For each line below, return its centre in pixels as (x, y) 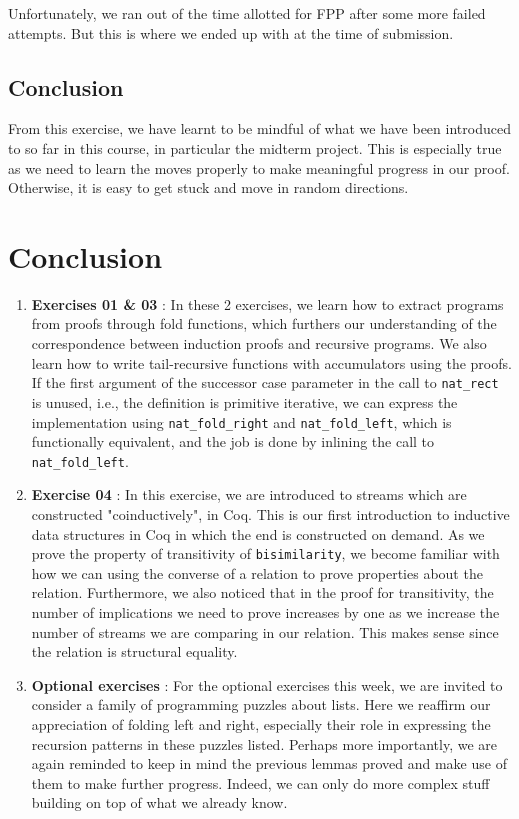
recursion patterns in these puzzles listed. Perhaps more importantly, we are (264, 743)
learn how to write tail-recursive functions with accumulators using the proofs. (271, 362)
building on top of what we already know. (159, 802)
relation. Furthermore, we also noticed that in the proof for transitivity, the (262, 592)
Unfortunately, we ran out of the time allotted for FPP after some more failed (247, 13)
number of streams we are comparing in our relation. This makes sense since (265, 631)
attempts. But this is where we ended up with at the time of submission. (231, 32)
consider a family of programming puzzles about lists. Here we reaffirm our (261, 704)
